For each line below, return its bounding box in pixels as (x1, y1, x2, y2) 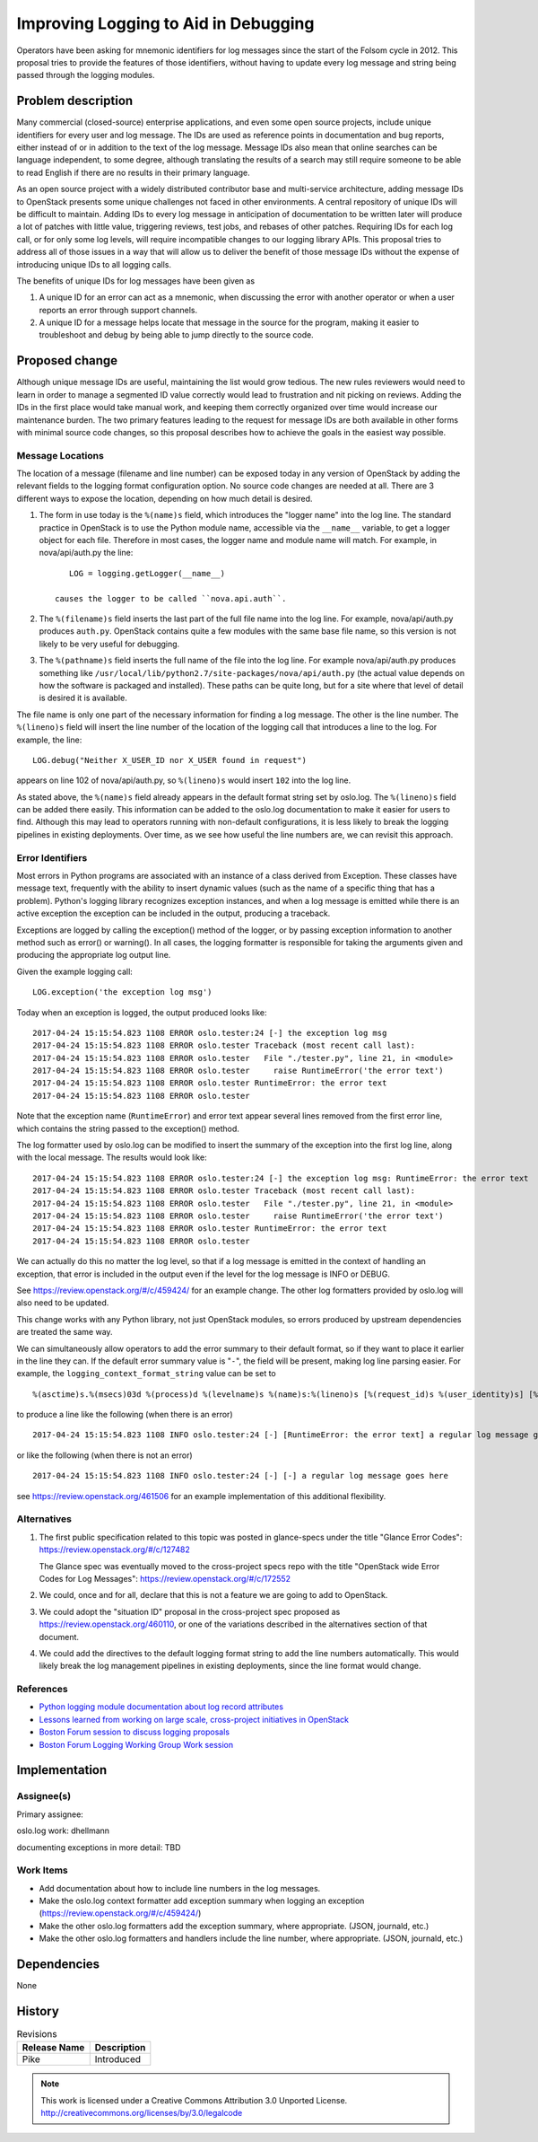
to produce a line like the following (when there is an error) (16, 1409, 233, 1420)
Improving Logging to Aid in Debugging (16, 13, 315, 33)
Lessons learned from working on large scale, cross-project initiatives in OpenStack (39, 1714, 350, 1725)
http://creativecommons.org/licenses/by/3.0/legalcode (40, 2108, 243, 2119)
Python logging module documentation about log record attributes (39, 1701, 284, 1712)
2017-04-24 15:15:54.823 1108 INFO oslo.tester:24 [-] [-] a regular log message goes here (32, 1470, 448, 1481)
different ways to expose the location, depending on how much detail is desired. (16, 493, 313, 504)
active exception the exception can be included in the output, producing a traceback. (16, 908, 331, 919)
